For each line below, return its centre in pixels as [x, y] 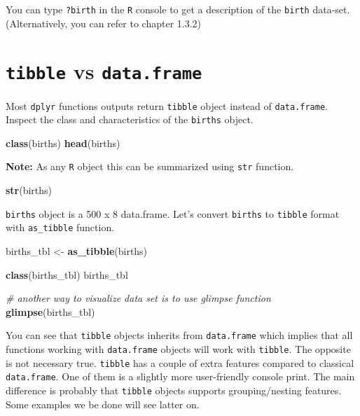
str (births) [29, 190]
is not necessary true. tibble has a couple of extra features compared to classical [180, 362]
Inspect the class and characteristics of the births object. [130, 119]
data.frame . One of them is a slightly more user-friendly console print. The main [180, 376]
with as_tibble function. [60, 227]
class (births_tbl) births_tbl [67, 274]
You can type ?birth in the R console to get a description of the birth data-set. [178, 9]
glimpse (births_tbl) [50, 311]
